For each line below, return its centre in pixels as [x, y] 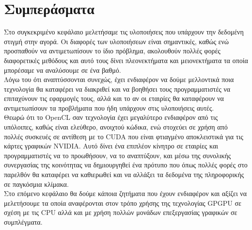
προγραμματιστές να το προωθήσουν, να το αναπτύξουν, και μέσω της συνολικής [118, 155]
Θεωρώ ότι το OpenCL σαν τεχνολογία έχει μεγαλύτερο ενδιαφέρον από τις [111, 117]
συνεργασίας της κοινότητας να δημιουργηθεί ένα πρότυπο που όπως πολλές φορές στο [126, 165]
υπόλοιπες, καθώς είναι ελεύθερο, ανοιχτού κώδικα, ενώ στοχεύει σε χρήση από [116, 127]
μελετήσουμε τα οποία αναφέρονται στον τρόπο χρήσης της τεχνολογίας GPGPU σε [123, 203]
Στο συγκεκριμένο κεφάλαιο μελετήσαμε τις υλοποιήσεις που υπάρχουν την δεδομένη [124, 32]
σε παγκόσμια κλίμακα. [36, 184]
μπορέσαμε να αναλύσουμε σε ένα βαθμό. [63, 70]
